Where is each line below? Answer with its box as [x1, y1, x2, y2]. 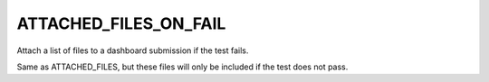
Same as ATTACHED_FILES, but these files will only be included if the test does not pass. [16, 61, 349, 72]
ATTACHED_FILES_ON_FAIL [16, 14, 226, 33]
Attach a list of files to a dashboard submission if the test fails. [16, 45, 249, 56]
